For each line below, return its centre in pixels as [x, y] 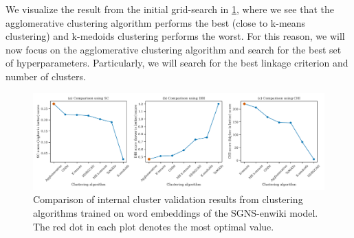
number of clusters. [46, 76]
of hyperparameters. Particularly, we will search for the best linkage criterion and [177, 63]
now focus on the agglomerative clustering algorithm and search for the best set [174, 49]
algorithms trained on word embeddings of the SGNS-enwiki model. [176, 212]
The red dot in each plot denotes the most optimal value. [154, 226]
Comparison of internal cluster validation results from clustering [168, 199]
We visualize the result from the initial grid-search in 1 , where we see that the [170, 9]
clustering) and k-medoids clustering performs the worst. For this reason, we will [175, 36]
